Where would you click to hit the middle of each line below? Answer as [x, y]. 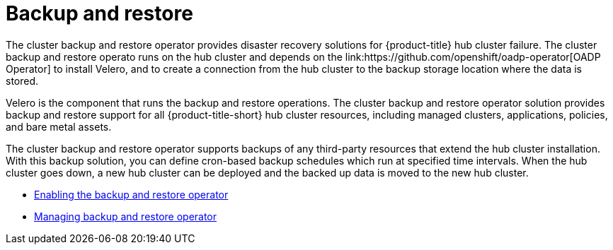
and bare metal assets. [59, 126]
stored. [22, 81]
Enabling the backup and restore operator [131, 194]
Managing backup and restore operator [126, 216]
